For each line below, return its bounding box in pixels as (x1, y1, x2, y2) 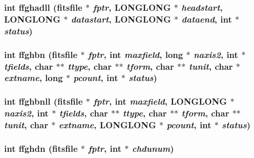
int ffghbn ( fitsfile (4, 48, 78, 61)
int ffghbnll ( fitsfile (4, 95, 83, 108)
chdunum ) (132, 142, 174, 154)
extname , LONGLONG (58, 118, 156, 131)
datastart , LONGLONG (71, 12, 171, 25)
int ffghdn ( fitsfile (4, 142, 78, 154)
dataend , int (181, 12, 232, 25)
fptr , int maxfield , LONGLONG (93, 95, 227, 108)
